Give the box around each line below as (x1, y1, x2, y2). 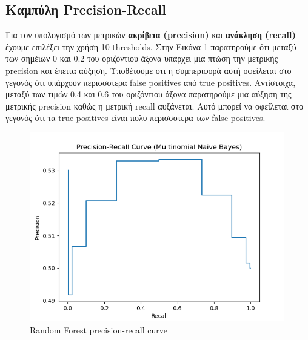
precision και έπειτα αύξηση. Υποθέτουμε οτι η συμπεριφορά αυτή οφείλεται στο (5, 64, 292, 76)
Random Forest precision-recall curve (30, 323, 168, 336)
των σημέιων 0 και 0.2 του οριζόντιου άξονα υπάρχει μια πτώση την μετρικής (5, 52, 278, 65)
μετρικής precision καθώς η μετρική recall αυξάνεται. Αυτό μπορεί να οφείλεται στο (5, 99, 304, 112)
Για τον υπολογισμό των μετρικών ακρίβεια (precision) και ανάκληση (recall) (5, 28, 296, 41)
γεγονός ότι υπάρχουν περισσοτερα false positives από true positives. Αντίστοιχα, (5, 76, 296, 88)
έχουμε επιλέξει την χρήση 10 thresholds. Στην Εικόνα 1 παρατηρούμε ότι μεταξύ (5, 40, 296, 53)
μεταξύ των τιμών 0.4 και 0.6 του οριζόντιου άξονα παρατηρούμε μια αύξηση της (5, 88, 292, 100)
